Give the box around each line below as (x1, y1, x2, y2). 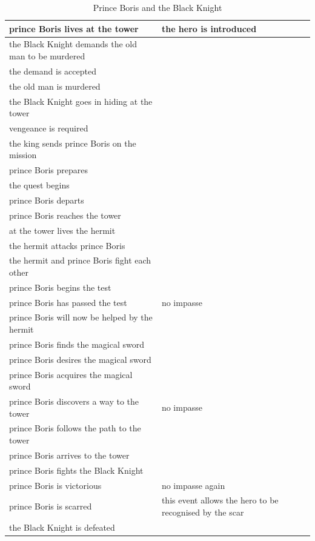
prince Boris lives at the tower (9, 22, 139, 35)
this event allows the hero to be (161, 494, 279, 506)
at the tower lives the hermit (9, 224, 116, 236)
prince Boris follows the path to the (9, 422, 141, 434)
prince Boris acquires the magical (9, 368, 133, 380)
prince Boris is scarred (9, 500, 92, 513)
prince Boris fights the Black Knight (9, 463, 144, 476)
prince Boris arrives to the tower (9, 448, 130, 461)
